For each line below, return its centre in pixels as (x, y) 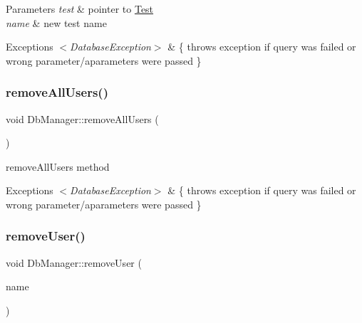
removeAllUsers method (58, 166)
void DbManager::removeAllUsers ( (82, 118)
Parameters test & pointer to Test (80, 9)
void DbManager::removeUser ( (74, 262)
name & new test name (56, 22)
